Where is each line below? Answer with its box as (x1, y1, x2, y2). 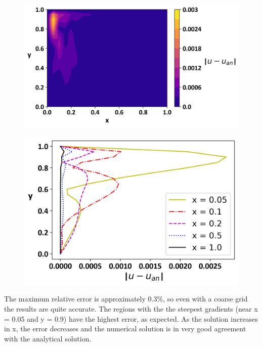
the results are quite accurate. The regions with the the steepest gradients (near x (4, 303, 258, 314)
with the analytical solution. (4, 333, 92, 343)
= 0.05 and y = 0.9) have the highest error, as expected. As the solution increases (4, 313, 258, 324)
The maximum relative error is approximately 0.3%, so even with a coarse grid (4, 293, 248, 304)
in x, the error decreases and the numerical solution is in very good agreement (4, 323, 246, 334)
